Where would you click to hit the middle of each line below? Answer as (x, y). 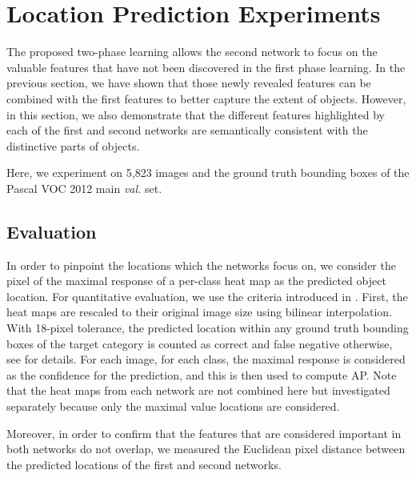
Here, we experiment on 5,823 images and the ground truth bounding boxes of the (208, 173)
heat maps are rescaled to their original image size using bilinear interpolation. (199, 312)
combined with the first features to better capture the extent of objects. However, (206, 98)
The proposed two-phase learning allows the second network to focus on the (192, 52)
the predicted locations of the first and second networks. (144, 464)
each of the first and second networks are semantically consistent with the (187, 130)
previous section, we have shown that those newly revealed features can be (189, 83)
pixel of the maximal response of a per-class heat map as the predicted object (196, 281)
